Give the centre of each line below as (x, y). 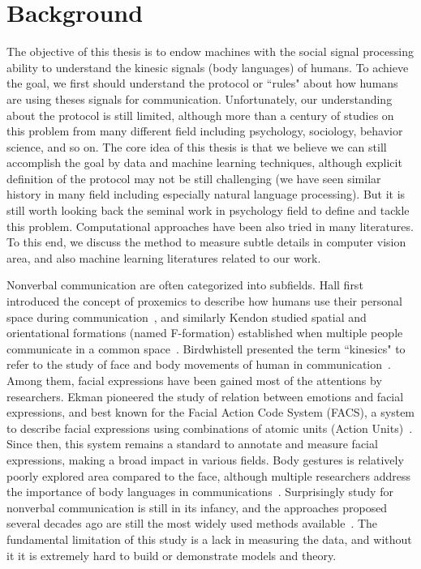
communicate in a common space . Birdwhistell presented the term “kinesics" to (206, 348)
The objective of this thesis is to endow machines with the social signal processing (210, 51)
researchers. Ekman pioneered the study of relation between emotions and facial (205, 396)
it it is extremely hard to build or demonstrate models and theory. (172, 555)
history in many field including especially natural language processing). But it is (206, 194)
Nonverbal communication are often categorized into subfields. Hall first (185, 285)
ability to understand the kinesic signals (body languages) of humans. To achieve (208, 67)
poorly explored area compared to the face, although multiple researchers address (209, 475)
